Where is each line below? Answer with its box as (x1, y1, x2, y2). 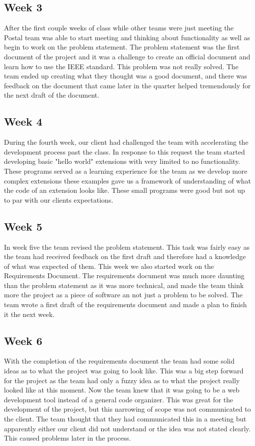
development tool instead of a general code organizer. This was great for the (4, 394, 233, 404)
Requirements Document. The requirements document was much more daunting (4, 270, 245, 281)
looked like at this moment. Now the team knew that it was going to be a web (4, 385, 240, 395)
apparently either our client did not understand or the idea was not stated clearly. (4, 423, 251, 433)
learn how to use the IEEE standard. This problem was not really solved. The (4, 61, 239, 71)
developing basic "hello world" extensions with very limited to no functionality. (4, 156, 240, 166)
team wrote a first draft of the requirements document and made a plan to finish (4, 299, 247, 310)
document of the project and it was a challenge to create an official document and (4, 51, 251, 61)
